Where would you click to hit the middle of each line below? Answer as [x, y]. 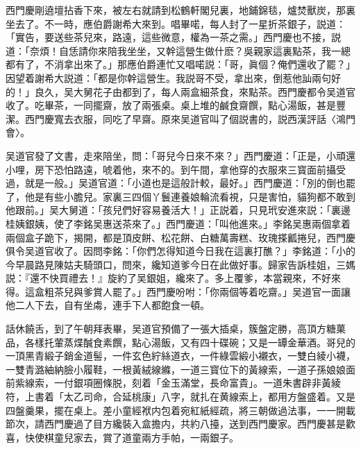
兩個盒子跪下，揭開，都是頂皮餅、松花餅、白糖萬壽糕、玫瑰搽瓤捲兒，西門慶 [180, 237]
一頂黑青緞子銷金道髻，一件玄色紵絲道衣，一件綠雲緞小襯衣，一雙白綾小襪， [180, 356]
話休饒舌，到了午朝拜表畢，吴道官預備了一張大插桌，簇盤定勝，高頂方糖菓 [176, 329]
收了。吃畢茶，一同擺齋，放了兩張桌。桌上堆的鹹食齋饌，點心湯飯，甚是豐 [176, 105]
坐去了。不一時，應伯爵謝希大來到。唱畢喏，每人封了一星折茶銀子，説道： [176, 23]
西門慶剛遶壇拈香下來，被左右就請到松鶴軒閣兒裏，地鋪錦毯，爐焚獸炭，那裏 [180, 10]
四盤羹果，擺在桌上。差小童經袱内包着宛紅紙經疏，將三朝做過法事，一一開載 [180, 410]
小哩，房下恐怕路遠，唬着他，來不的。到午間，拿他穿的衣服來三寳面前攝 [171, 169]
